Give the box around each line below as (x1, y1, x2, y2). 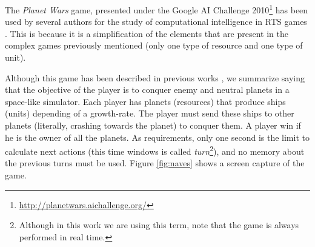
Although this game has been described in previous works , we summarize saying (5, 71, 305, 84)
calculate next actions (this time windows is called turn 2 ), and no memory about (5, 143, 305, 157)
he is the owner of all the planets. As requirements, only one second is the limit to (5, 130, 310, 143)
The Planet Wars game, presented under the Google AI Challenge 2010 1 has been (5, 2, 308, 16)
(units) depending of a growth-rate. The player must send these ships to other (5, 107, 294, 120)
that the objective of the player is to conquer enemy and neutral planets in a (5, 83, 290, 96)
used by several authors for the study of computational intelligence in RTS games (5, 15, 307, 28)
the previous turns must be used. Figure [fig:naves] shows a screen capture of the (5, 157, 305, 169)
